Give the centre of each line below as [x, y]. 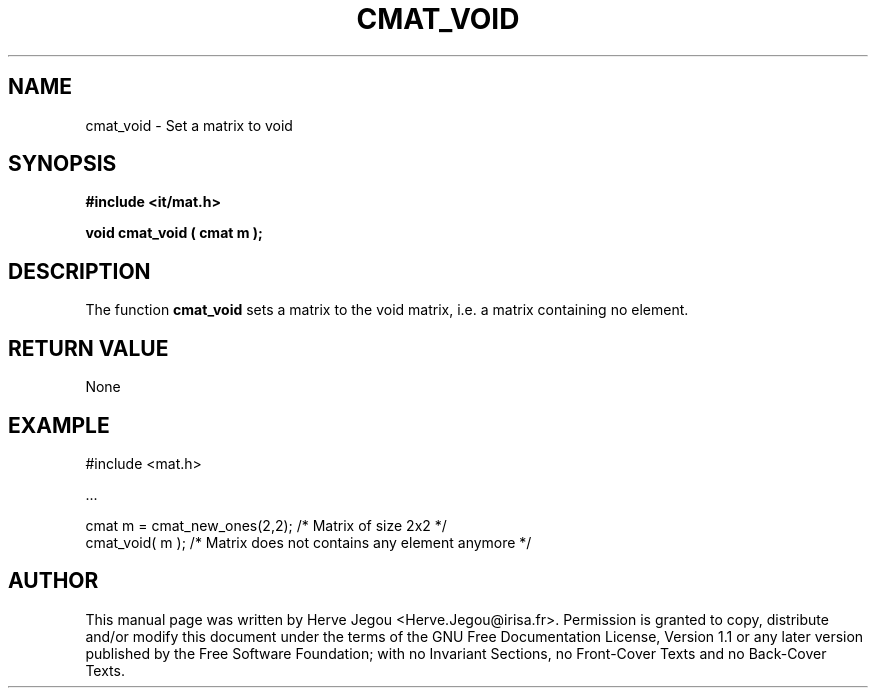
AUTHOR [53, 581]
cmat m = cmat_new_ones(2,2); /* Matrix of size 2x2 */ [266, 525]
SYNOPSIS [62, 164]
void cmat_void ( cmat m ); [174, 233]
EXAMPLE [59, 425]
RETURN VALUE [88, 348]
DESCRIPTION [79, 271]
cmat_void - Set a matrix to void [189, 125]
